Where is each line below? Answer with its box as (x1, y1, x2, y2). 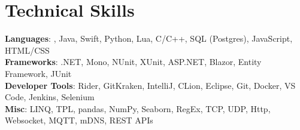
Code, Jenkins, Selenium (5, 91, 95, 103)
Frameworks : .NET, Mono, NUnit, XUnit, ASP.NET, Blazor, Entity (5, 55, 262, 68)
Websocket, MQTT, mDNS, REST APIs (5, 114, 153, 126)
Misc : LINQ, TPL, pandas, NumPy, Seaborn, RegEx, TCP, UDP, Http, (5, 102, 271, 114)
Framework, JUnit (5, 67, 72, 79)
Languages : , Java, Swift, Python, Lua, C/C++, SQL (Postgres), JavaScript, (5, 32, 293, 45)
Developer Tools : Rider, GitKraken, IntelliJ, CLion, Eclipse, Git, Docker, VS (5, 79, 296, 91)
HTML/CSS (5, 44, 50, 56)
